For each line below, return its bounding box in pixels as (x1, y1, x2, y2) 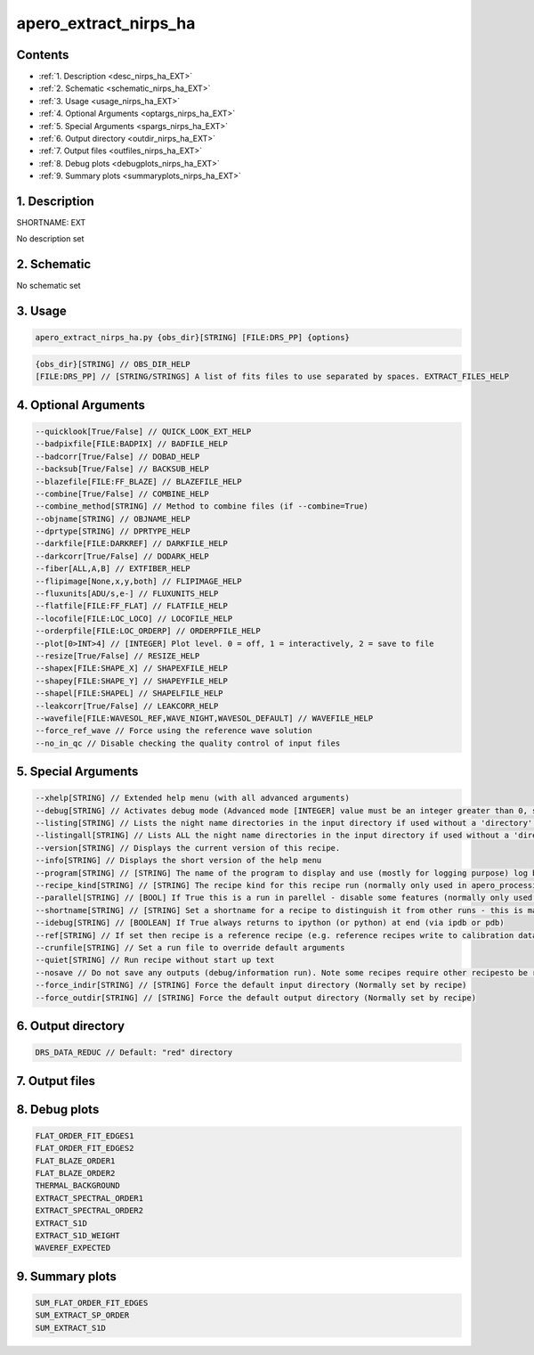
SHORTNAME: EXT (16, 217, 86, 228)
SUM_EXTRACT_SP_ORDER (35, 1310, 130, 1320)
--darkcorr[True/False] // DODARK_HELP (35, 551, 209, 561)
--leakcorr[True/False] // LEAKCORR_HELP (35, 700, 219, 711)
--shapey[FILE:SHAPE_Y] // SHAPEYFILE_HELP (35, 675, 229, 686)
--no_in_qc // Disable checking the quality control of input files (35, 738, 341, 748)
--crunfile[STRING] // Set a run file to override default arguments (35, 943, 345, 952)
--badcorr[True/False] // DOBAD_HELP (35, 451, 200, 461)
